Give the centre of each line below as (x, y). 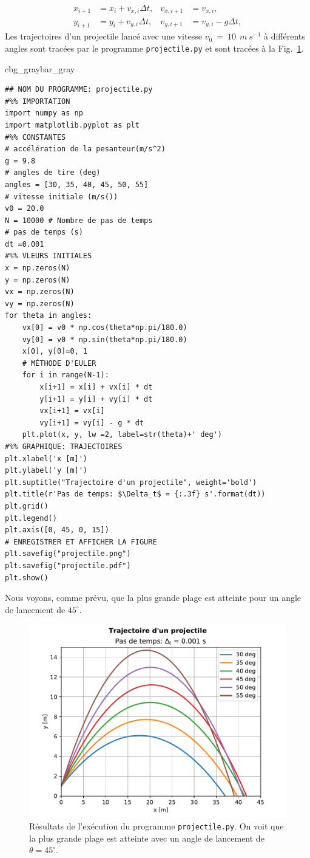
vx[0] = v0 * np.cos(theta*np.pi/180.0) (105, 328)
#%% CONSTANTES (35, 137)
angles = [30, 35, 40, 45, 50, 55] (77, 184)
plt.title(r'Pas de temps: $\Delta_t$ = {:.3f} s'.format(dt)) (135, 494)
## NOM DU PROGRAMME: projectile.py (79, 90)
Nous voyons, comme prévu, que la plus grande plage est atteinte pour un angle (153, 598)
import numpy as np (44, 113)
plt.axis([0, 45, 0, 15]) (57, 530)
